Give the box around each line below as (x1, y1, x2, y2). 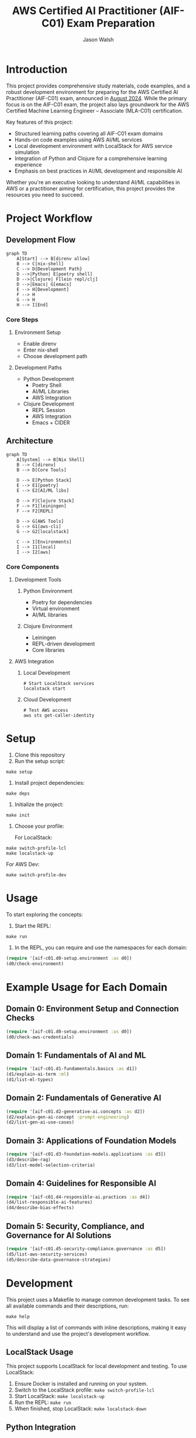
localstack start (23, 686, 66, 692)
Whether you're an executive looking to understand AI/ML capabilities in (6, 178, 180, 185)
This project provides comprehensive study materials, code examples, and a (6, 82, 190, 89)
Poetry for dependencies (32, 599, 92, 606)
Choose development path (23, 352, 88, 359)
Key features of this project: (6, 119, 73, 126)
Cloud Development (23, 696, 71, 703)
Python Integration (6, 1422, 76, 1432)
